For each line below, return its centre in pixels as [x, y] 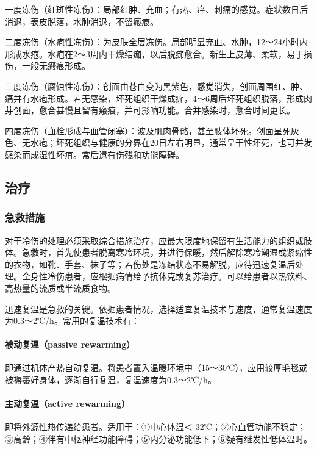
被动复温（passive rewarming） [70, 344]
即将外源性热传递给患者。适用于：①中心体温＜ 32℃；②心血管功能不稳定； [155, 427]
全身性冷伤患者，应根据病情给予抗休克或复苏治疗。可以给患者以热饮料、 [167, 276]
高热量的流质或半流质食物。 [60, 288]
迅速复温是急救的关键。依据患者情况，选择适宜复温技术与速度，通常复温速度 [158, 308]
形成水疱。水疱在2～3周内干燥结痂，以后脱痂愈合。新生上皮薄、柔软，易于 [154, 53]
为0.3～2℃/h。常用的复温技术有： [72, 321]
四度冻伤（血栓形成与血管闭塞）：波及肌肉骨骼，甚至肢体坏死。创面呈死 [148, 130]
